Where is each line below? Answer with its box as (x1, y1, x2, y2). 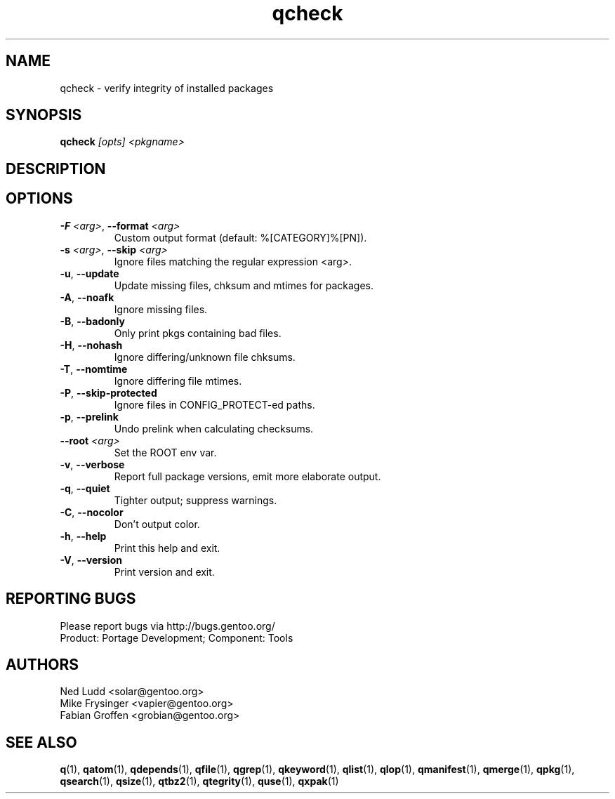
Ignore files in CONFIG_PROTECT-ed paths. (114, 398, 315, 411)
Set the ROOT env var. (114, 446, 217, 458)
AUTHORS (6, 655, 79, 673)
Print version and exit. (114, 565, 215, 578)
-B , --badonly (60, 315, 125, 327)
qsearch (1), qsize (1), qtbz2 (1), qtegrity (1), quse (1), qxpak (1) (60, 775, 339, 788)
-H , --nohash (60, 338, 123, 351)
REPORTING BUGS (6, 590, 136, 608)
